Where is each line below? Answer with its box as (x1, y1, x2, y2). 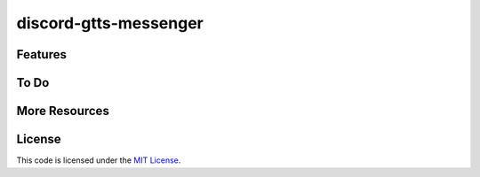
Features (16, 47, 67, 62)
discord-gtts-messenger (16, 13, 204, 33)
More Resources (16, 104, 110, 119)
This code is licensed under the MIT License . (16, 155, 181, 165)
